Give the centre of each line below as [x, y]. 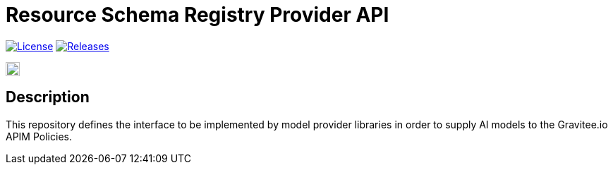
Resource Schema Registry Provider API [198, 15]
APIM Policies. [39, 136]
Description [48, 97]
